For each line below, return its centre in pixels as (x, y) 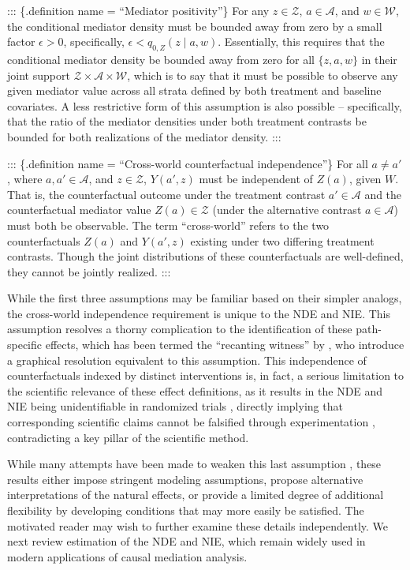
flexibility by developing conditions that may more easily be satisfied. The (186, 510)
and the (383, 194)
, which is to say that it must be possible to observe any (263, 75)
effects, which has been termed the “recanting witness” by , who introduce (225, 345)
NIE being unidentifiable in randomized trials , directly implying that (175, 406)
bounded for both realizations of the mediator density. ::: (144, 136)
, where (25, 179)
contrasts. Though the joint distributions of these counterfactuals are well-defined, (205, 256)
